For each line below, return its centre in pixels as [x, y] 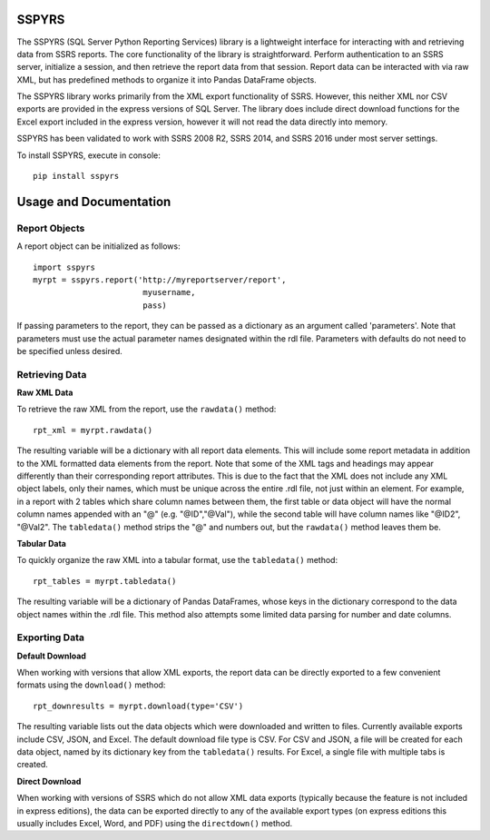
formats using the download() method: [91, 685]
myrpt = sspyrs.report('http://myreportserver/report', [160, 280]
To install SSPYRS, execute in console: [88, 155]
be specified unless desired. [69, 351]
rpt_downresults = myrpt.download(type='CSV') [138, 706]
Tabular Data [42, 543]
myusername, [169, 292]
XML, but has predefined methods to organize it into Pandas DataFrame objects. [167, 79]
